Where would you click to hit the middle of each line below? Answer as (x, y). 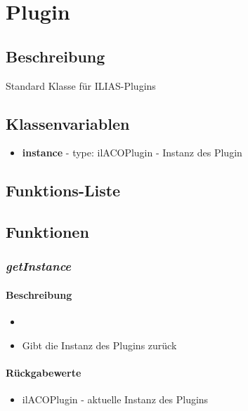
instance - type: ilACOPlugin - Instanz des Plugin (132, 153)
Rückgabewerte (44, 372)
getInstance (39, 266)
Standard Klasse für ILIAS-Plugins (81, 85)
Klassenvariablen (68, 123)
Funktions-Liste (63, 190)
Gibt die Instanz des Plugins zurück (99, 345)
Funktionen (47, 232)
